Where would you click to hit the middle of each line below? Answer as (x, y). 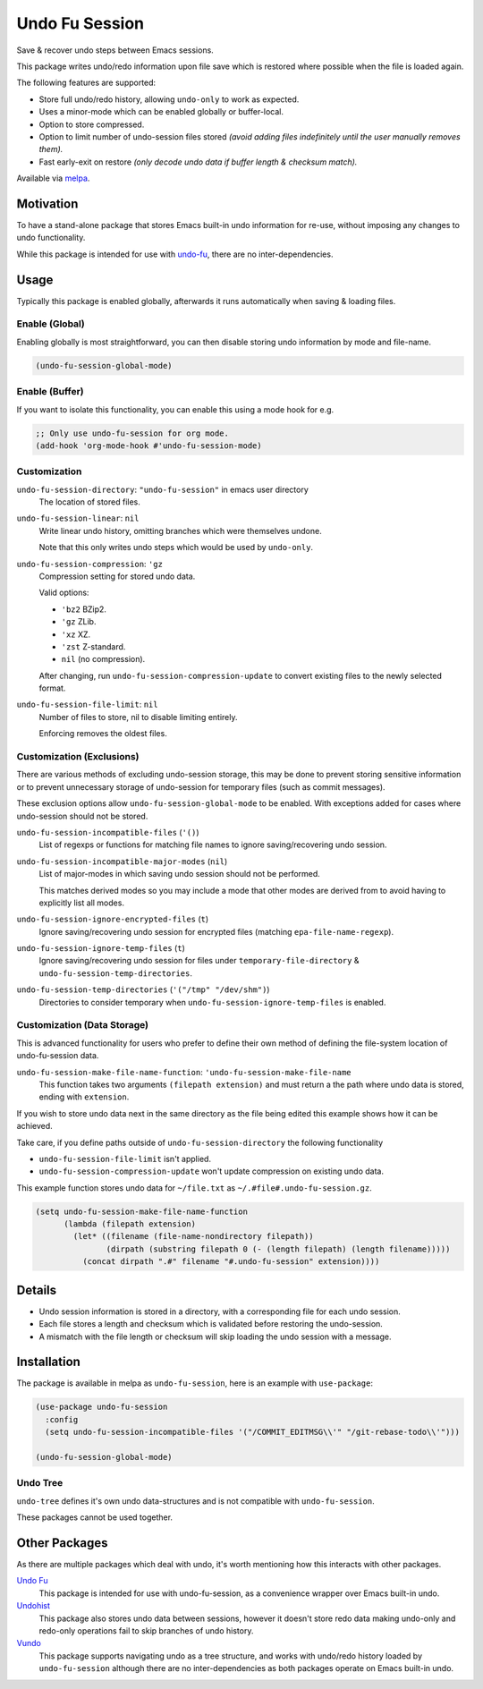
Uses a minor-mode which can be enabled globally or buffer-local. (161, 112)
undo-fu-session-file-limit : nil (87, 704)
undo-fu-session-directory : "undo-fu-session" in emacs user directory (162, 489)
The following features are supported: (86, 83)
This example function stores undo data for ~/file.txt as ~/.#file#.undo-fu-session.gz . (194, 1188)
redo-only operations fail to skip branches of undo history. (146, 1630)
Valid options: (64, 593)
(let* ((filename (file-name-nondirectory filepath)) (193, 1236)
